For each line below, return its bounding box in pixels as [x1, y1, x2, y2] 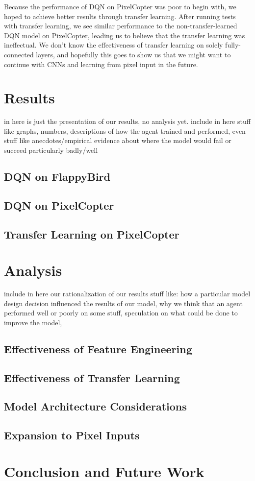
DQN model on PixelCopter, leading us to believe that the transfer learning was [4, 30, 245, 40]
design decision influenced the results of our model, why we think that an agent [4, 298, 243, 308]
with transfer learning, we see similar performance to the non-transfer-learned [4, 21, 237, 31]
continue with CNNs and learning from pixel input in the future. [4, 59, 198, 69]
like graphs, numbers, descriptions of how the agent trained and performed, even [4, 125, 246, 136]
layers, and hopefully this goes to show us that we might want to [36, 49, 231, 59]
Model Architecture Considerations [4, 399, 187, 414]
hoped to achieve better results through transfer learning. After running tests [4, 11, 236, 21]
